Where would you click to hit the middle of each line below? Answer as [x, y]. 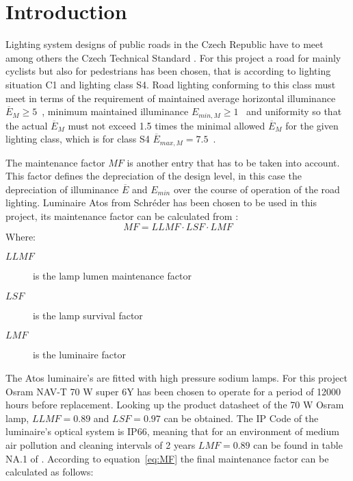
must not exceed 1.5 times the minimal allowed [167, 125]
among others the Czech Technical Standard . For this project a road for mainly [173, 57]
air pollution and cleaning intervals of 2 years [101, 444]
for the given [312, 125]
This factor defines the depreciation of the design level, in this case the [154, 176]
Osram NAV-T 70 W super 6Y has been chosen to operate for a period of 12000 [173, 391]
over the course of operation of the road [257, 189]
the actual [27, 125]
